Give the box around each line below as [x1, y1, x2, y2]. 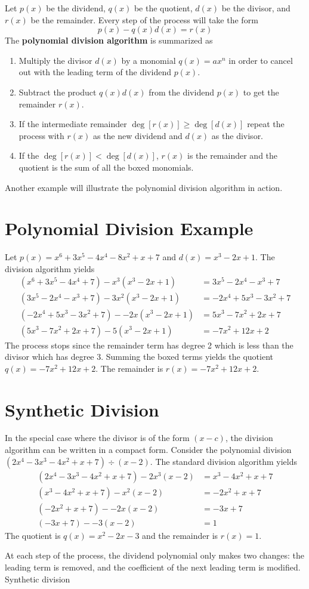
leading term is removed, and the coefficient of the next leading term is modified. [5, 560, 301, 573]
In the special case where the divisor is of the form [5, 431, 190, 444]
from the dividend [149, 85, 214, 98]
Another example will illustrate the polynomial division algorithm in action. [5, 181, 283, 193]
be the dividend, [46, 2, 106, 14]
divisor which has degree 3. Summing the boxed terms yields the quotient [5, 350, 273, 363]
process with [18, 129, 64, 141]
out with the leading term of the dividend [18, 66, 171, 78]
